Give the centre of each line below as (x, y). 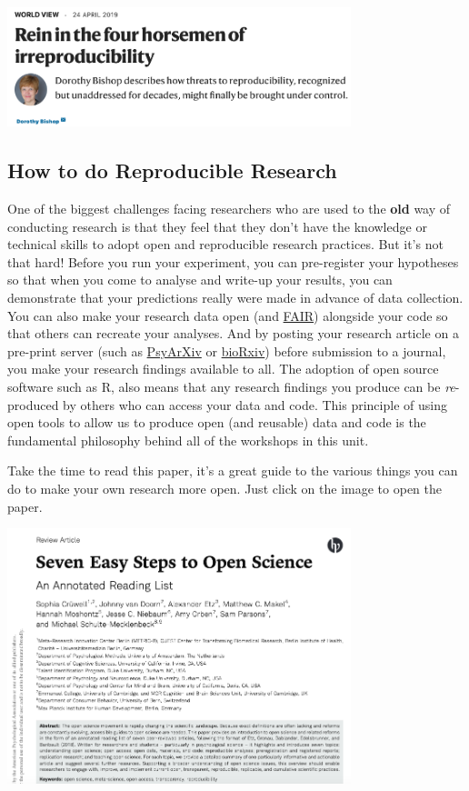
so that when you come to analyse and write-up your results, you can (200, 280)
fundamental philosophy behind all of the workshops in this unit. (188, 440)
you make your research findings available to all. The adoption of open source (223, 369)
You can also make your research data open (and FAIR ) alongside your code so (228, 315)
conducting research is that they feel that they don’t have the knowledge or (217, 226)
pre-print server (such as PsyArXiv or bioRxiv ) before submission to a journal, (227, 350)
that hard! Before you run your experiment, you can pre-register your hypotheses (233, 261)
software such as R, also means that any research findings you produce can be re (231, 386)
